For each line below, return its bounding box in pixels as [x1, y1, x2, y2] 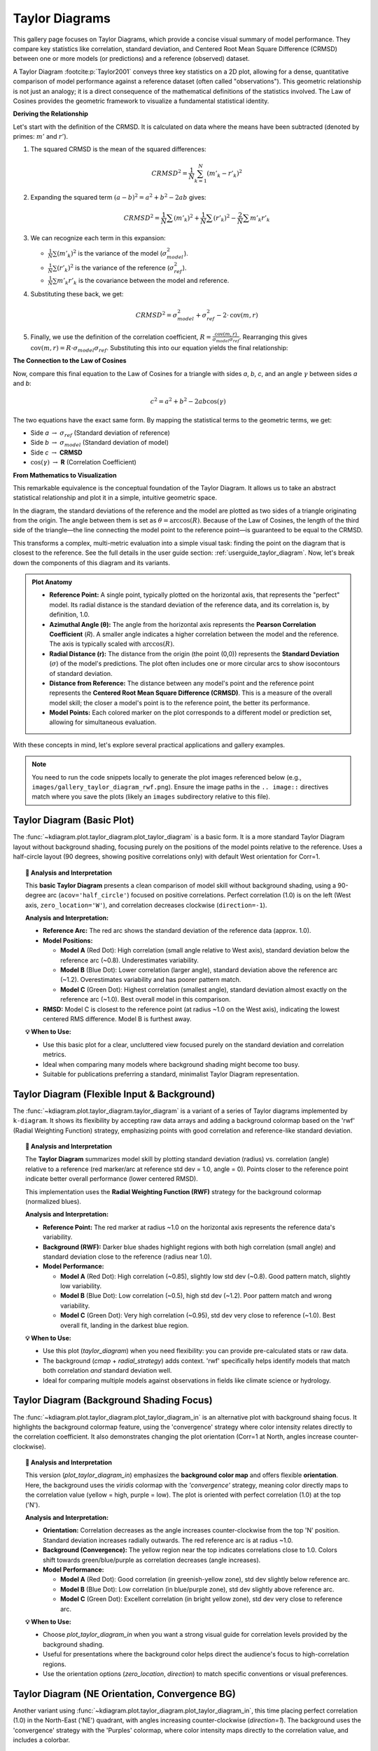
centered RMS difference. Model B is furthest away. [43, 1014, 192, 1023]
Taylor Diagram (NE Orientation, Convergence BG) [13, 1688, 236, 1700]
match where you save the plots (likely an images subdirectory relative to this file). [31, 792, 271, 801]
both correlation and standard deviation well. [43, 1366, 172, 1375]
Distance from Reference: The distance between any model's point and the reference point [49, 679, 314, 687]
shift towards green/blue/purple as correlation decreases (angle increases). [43, 1556, 261, 1564]
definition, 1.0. [49, 610, 90, 619]
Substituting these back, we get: [30, 289, 124, 298]
